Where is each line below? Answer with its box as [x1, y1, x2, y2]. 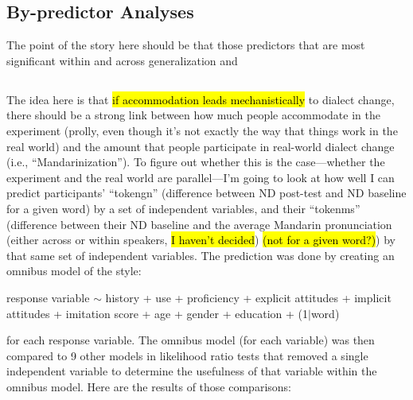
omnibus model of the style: [6, 262, 142, 279]
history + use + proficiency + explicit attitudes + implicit [105, 289, 392, 305]
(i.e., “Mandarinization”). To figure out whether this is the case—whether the [6, 153, 385, 170]
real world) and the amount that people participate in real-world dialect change [6, 138, 395, 154]
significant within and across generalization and [6, 52, 238, 68]
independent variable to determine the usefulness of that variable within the [6, 363, 377, 379]
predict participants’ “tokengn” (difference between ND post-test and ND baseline [6, 184, 407, 201]
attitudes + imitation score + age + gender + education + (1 [6, 305, 308, 321]
